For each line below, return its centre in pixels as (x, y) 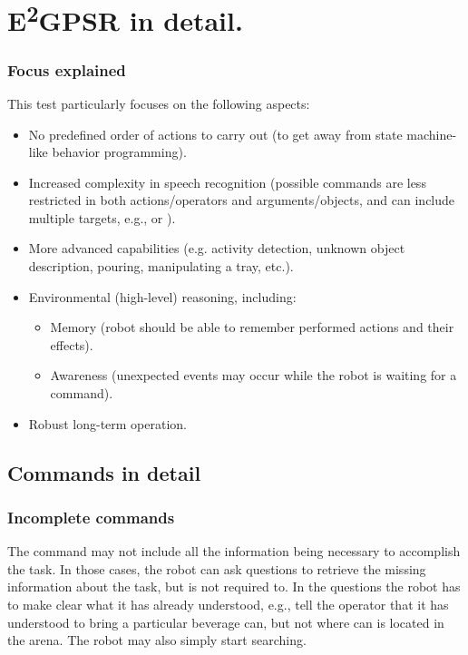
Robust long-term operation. (107, 423)
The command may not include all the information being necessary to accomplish (234, 551)
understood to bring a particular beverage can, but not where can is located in (226, 622)
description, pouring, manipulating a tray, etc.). (161, 266)
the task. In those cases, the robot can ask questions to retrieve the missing (217, 568)
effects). (72, 344)
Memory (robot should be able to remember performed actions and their (252, 327)
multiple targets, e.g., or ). (102, 217)
